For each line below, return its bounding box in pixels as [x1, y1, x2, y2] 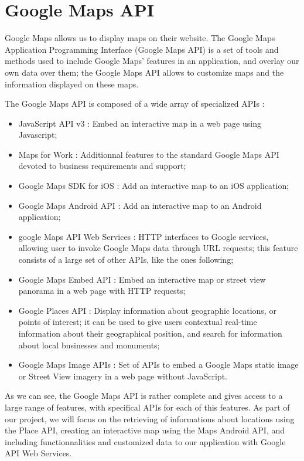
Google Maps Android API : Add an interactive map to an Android [18, 199, 262, 211]
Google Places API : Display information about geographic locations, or [18, 304, 276, 316]
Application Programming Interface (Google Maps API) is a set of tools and [5, 43, 279, 55]
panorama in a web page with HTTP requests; [18, 284, 186, 297]
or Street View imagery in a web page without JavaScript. [18, 370, 227, 382]
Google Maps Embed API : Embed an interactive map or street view [18, 273, 266, 285]
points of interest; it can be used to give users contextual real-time [18, 316, 257, 328]
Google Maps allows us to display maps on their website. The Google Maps [5, 32, 275, 44]
